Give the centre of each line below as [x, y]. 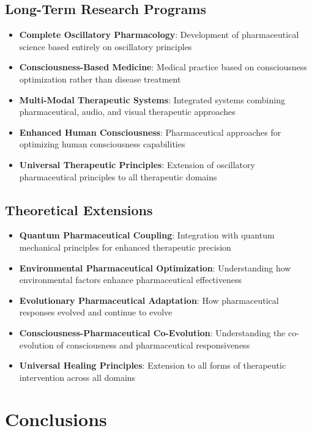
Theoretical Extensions [79, 209]
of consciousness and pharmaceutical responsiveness [153, 344]
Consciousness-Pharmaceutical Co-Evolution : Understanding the [152, 332]
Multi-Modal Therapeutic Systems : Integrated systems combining [152, 99]
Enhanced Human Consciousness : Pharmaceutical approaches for [150, 132]
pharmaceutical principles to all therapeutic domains [118, 176]
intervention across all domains [77, 377]
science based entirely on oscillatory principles [106, 46]
